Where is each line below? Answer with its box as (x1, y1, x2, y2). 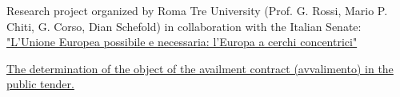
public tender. (6, 76, 74, 92)
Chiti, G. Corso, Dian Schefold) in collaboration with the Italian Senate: (6, 17, 362, 34)
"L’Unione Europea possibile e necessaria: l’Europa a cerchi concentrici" (6, 33, 358, 50)
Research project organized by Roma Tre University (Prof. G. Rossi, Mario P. (6, 2, 388, 18)
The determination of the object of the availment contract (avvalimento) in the (6, 60, 394, 76)
